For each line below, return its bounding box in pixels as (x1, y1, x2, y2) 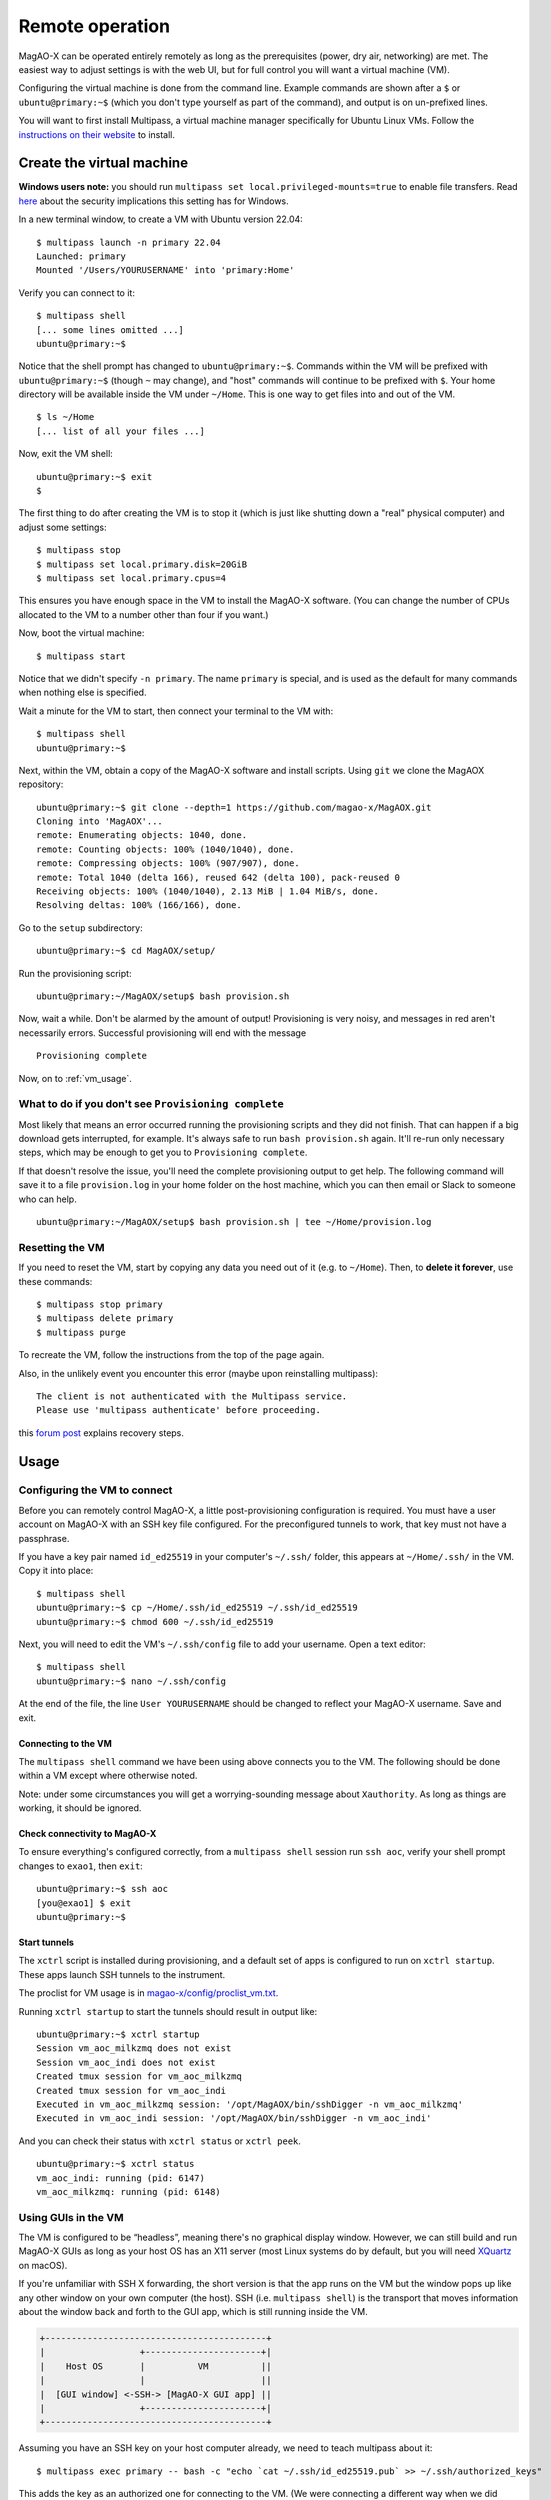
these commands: (18, 1275, 93, 1287)
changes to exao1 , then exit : (18, 1860, 144, 1872)
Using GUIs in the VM (18, 2210, 124, 2224)
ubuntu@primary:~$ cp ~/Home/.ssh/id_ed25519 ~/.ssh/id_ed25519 (36, 1602, 359, 1614)
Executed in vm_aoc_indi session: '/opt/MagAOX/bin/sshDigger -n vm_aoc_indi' (36, 2113, 432, 2124)
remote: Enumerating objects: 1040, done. (36, 830, 248, 841)
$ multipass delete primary (36, 1313, 174, 1324)
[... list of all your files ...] (36, 425, 205, 437)
